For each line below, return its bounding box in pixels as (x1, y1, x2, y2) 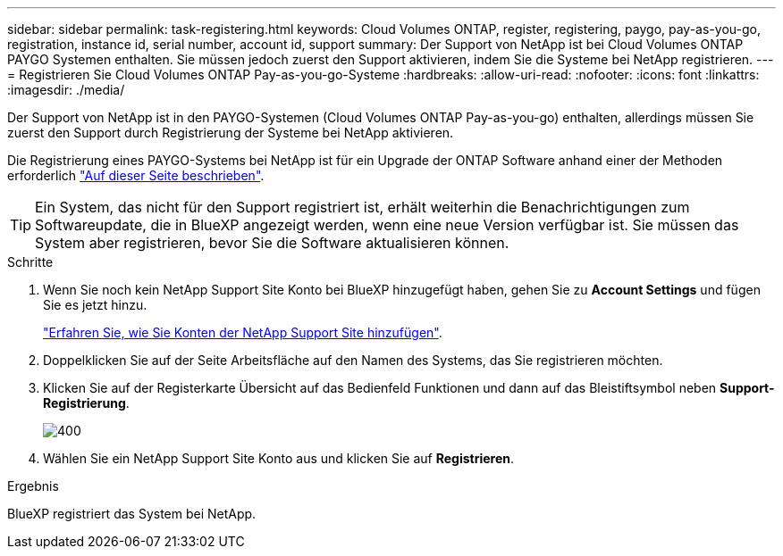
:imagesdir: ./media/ (7, 82, 125, 97)
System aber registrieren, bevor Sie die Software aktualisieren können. (35, 234, 509, 252)
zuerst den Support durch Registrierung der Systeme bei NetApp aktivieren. (7, 125, 454, 140)
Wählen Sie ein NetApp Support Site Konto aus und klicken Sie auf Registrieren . (43, 451, 515, 466)
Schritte (7, 254, 54, 270)
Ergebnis (7, 478, 59, 494)
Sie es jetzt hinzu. (43, 297, 147, 312)
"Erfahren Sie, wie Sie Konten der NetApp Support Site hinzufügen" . (43, 325, 442, 340)
